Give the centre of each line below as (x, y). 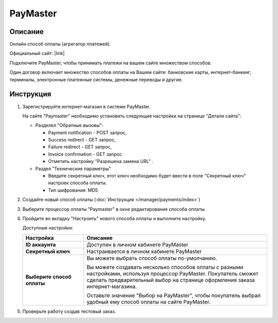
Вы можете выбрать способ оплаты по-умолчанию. (152, 258)
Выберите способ (48, 277)
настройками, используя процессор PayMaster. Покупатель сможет (172, 274)
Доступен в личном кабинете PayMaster (137, 244)
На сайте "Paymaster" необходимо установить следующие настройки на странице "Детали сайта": (132, 116)
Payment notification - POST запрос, (88, 132)
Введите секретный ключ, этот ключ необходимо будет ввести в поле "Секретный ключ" (147, 176)
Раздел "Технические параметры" (73, 168)
